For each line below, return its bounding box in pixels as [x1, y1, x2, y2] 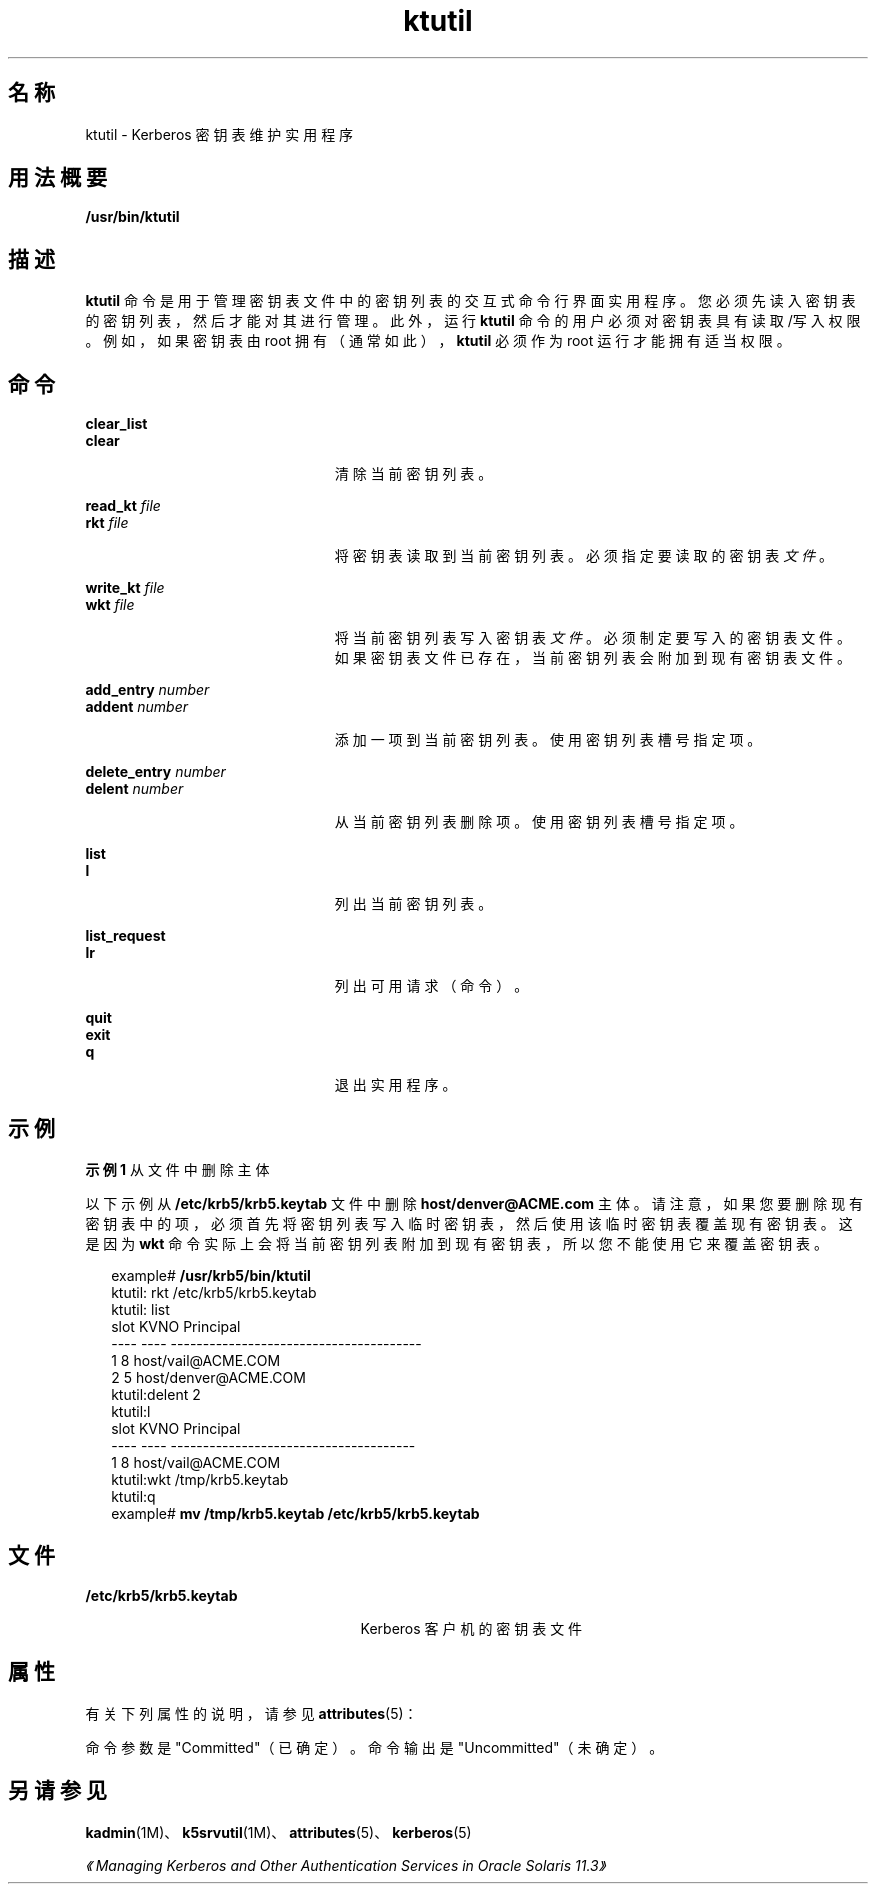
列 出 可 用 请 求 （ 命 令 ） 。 [334, 977, 529, 995]
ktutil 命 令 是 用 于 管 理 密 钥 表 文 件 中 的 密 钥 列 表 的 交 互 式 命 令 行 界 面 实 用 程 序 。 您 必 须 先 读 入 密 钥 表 [85, 292, 856, 310]
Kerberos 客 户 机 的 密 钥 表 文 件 [360, 1619, 583, 1637]
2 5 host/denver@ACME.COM [111, 1368, 306, 1386]
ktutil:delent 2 [111, 1385, 201, 1403]
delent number [85, 780, 184, 798]
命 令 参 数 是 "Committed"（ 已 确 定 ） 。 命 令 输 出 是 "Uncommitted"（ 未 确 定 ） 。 [85, 1738, 664, 1756]
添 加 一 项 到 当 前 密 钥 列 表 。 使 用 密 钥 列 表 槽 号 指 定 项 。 [334, 731, 762, 749]
